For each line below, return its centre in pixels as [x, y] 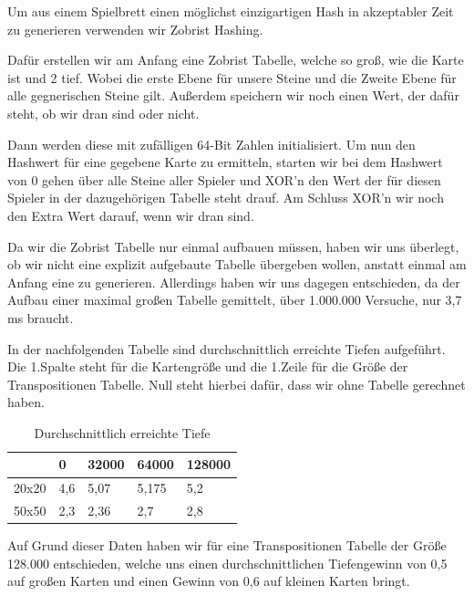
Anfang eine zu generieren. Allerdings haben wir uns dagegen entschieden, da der [234, 282]
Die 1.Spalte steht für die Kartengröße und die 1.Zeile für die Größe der [208, 366]
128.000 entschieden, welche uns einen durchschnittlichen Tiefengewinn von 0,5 [227, 563]
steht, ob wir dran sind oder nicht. [103, 113]
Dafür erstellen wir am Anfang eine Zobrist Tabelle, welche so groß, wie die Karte [236, 60]
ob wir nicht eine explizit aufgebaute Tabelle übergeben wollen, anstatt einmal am [237, 264]
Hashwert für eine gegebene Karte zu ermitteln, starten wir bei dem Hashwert [225, 162]
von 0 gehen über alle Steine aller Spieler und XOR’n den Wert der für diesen [224, 179]
